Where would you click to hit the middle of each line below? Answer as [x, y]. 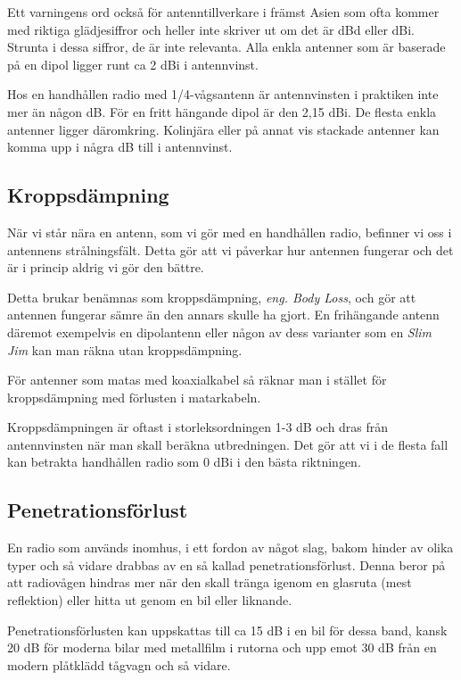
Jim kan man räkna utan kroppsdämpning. [125, 349]
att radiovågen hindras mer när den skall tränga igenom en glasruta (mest [210, 582]
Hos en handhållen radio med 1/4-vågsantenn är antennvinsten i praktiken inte [223, 94]
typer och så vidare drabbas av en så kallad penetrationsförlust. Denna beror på [226, 564]
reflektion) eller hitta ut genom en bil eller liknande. [150, 600]
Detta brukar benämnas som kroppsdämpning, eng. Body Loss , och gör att [212, 297]
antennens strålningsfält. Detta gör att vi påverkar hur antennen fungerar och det [230, 249]
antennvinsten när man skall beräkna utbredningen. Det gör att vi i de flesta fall [228, 444]
